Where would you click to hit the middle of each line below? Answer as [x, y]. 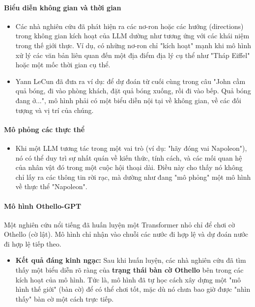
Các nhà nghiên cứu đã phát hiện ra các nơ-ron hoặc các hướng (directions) [129, 26]
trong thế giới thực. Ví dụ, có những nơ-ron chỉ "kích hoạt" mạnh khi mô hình [133, 45]
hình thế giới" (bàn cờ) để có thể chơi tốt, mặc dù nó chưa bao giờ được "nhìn [133, 289]
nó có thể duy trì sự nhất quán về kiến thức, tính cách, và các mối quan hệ [129, 157]
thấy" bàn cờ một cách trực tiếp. [65, 298]
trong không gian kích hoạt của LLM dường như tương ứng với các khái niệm [132, 36]
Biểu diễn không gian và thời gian [63, 7]
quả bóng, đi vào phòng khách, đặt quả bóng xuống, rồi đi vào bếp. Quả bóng [133, 91]
